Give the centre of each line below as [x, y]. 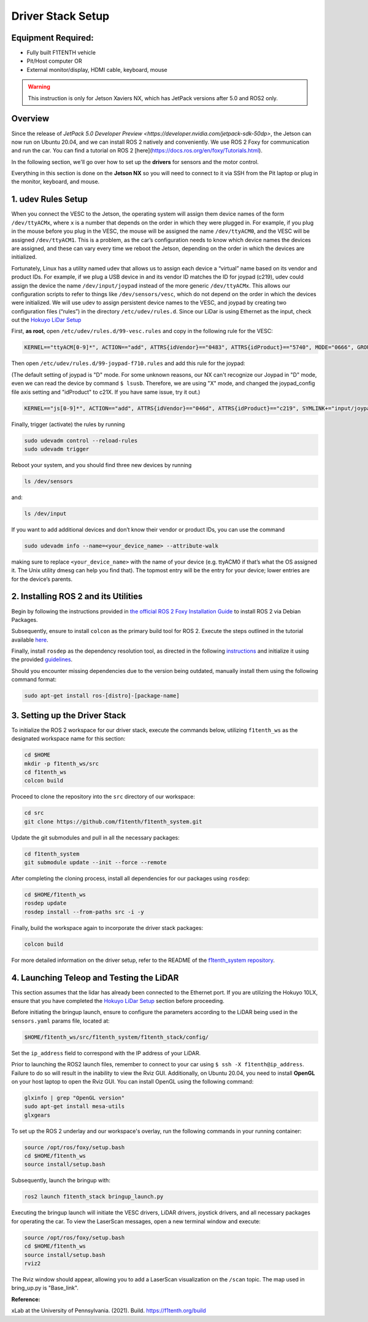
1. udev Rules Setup [50, 199]
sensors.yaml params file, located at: [60, 1021]
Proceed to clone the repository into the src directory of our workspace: [103, 797]
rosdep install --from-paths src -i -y [84, 912]
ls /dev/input [45, 513]
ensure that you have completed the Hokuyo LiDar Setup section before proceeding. [118, 1001]
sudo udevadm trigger [57, 449]
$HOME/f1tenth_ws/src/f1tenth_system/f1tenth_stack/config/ [117, 1037]
